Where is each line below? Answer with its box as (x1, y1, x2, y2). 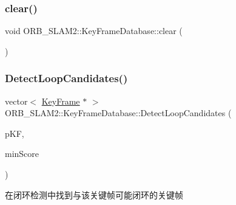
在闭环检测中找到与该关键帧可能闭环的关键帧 (5, 188, 183, 201)
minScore (5, 147, 39, 160)
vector (5, 94, 28, 107)
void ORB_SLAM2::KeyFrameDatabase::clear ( (5, 24, 183, 37)
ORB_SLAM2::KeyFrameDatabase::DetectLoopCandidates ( (5, 106, 232, 119)
